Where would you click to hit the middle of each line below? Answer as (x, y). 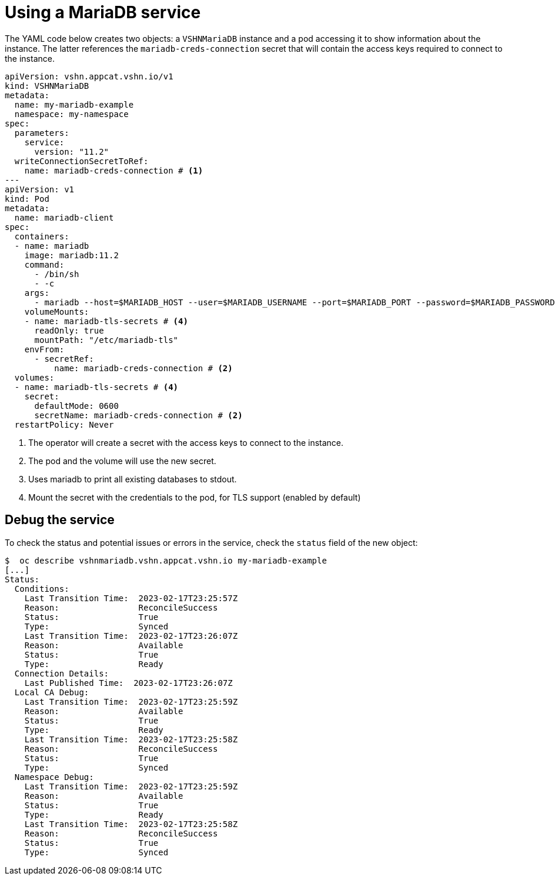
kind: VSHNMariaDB (47, 86)
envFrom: (44, 349)
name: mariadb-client (64, 217)
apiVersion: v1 (40, 189)
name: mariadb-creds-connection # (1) (114, 170)
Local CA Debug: (52, 692)
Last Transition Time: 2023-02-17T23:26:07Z (131, 636)
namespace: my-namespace (71, 114)
